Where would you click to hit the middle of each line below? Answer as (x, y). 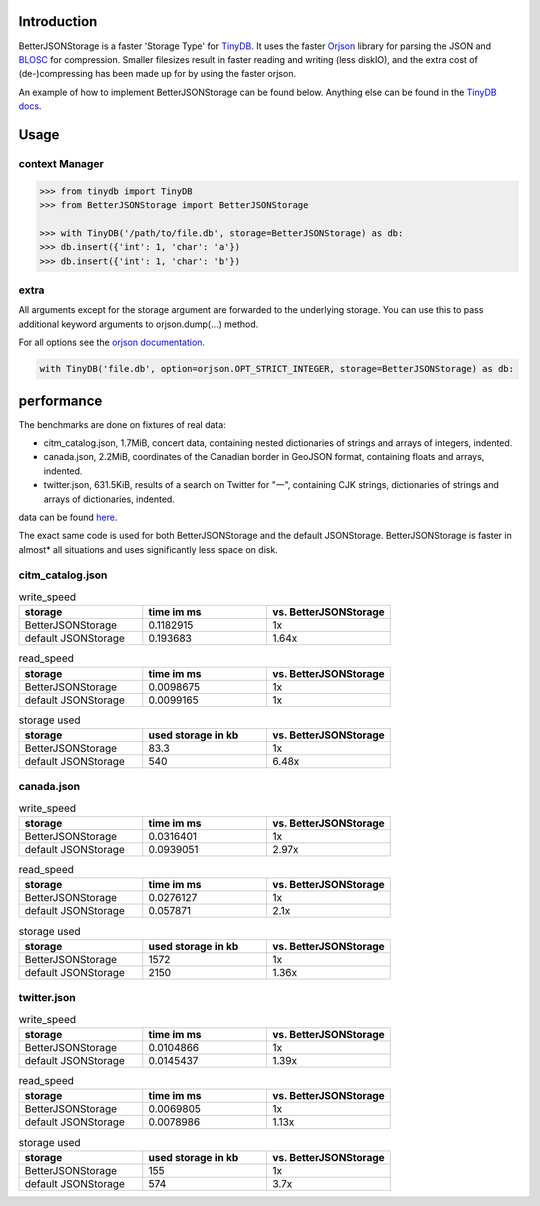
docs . (30, 106)
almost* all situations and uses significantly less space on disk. (148, 549)
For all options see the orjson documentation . (111, 342)
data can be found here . (68, 517)
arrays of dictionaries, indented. (109, 499)
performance (60, 400)
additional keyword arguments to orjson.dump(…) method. (138, 324)
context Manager (61, 163)
